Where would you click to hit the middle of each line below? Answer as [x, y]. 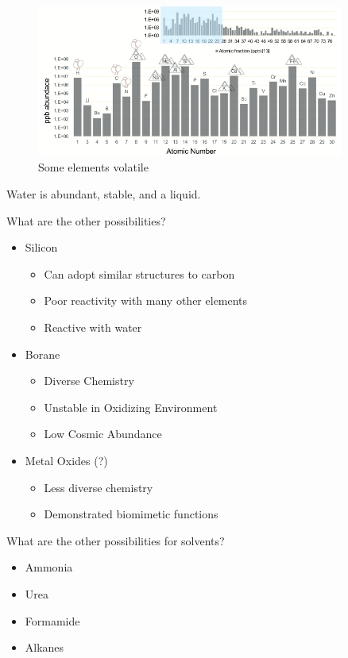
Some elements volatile [93, 167]
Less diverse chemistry [99, 487]
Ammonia [49, 567]
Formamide [52, 620]
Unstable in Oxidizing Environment [131, 407]
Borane [43, 354]
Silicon [41, 247]
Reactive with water [93, 327]
